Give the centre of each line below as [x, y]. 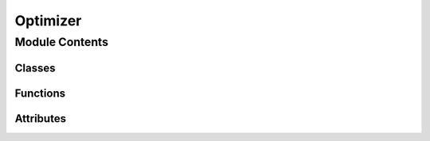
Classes [35, 68]
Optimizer [48, 21]
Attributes [41, 118]
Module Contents [62, 42]
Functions [40, 93]
